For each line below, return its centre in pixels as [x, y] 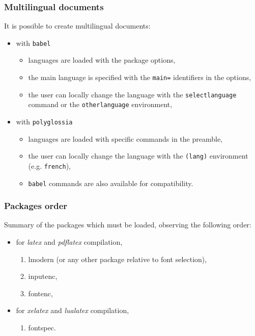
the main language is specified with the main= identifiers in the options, [140, 77]
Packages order [36, 206]
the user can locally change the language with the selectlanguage [132, 94]
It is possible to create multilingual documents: [77, 26]
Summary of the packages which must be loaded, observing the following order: [128, 225]
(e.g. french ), [49, 165]
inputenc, [43, 276]
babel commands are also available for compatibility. [111, 183]
